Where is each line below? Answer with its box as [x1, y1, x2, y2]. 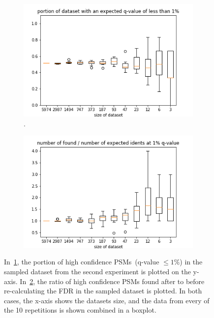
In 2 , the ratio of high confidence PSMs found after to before [20, 276, 205, 286]
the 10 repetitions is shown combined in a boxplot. [4, 305, 156, 315]
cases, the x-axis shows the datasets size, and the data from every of [4, 295, 210, 305]
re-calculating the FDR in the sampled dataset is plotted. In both [4, 286, 202, 296]
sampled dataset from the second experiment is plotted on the [4, 266, 191, 277]
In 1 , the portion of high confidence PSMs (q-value [4, 257, 159, 267]
